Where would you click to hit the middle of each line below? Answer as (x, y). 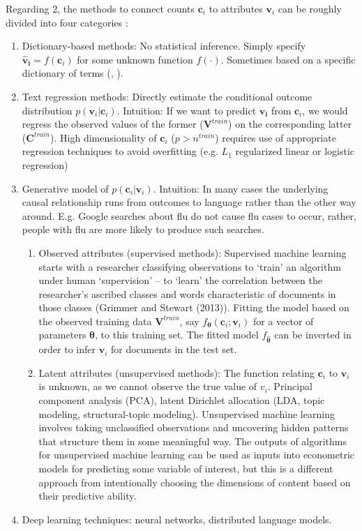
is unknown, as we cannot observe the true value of (148, 386)
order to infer (67, 349)
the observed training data (95, 321)
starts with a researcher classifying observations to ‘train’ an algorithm (190, 266)
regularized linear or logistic (295, 151)
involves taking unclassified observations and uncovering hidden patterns (194, 427)
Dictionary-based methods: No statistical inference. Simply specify (164, 46)
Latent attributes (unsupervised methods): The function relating (176, 372)
